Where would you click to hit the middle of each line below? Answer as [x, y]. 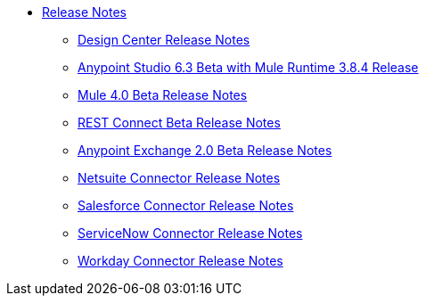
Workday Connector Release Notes [180, 261]
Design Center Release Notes [164, 40]
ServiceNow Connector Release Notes [190, 233]
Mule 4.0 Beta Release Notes [163, 95]
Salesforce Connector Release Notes [186, 205]
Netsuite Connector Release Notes [179, 178]
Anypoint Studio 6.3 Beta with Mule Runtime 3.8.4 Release [248, 67]
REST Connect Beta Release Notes [179, 123]
